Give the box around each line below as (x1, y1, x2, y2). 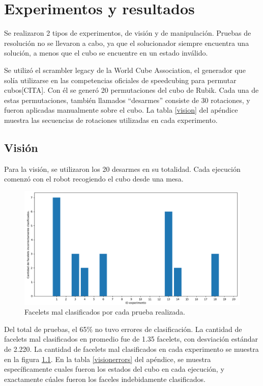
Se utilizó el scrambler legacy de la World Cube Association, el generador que (4, 64, 246, 75)
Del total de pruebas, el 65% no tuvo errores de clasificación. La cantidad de (4, 323, 242, 334)
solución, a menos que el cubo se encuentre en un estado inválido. (4, 47, 208, 58)
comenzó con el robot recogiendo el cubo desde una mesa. (4, 173, 184, 184)
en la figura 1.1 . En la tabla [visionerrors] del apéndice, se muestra (4, 353, 211, 364)
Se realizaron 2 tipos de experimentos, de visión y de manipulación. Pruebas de (4, 28, 251, 38)
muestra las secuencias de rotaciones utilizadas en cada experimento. (4, 114, 218, 125)
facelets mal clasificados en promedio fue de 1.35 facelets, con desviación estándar (4, 333, 258, 344)
